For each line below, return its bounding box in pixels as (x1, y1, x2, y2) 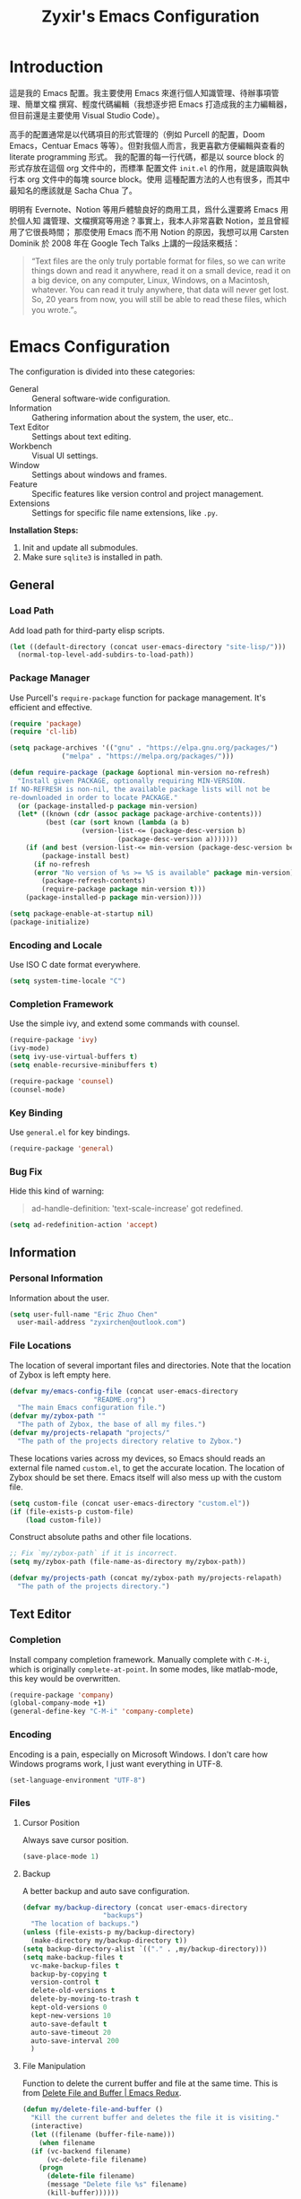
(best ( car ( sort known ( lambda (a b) (45, 818, 191, 827)
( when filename (39, 2138, 96, 2147)
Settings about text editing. (31, 430, 132, 441)
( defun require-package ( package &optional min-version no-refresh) (9, 769, 271, 778)
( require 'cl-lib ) (9, 727, 78, 736)
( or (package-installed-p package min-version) (17, 801, 199, 811)
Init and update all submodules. (21, 542, 139, 552)
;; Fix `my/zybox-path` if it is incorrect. (9, 1549, 178, 1558)
